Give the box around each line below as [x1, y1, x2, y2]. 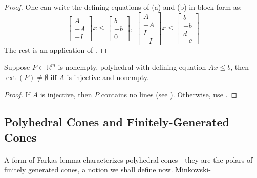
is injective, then [40, 89, 92, 100]
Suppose [4, 62, 30, 72]
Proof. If [4, 89, 30, 100]
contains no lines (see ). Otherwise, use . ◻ [101, 89, 238, 100]
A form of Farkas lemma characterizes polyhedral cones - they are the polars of [4, 154, 253, 165]
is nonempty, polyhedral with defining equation [58, 62, 206, 72]
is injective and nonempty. [67, 71, 149, 82]
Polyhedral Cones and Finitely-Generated [4, 114, 229, 130]
